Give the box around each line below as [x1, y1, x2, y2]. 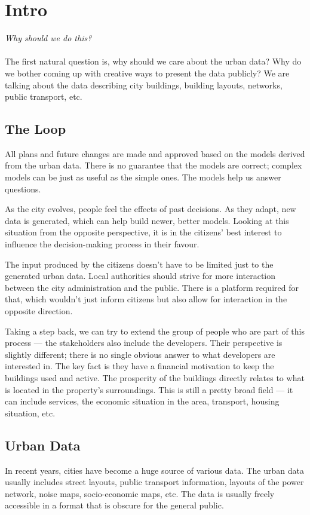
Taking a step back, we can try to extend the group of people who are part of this [5, 324, 305, 337]
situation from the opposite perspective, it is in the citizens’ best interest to [5, 226, 282, 238]
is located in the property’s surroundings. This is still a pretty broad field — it [5, 383, 293, 396]
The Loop [5, 119, 66, 138]
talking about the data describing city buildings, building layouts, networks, [5, 78, 283, 91]
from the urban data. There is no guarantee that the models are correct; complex [5, 159, 302, 171]
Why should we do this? [5, 32, 92, 44]
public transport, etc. [5, 90, 82, 103]
